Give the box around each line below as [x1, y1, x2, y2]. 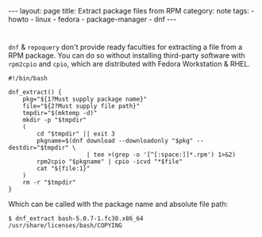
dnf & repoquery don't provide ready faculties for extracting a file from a [8, 42, 243, 52]
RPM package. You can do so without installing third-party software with [8, 51, 246, 60]
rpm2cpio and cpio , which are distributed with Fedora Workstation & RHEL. [8, 59, 250, 69]
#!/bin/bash [8, 75, 48, 82]
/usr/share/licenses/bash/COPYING [8, 222, 123, 230]
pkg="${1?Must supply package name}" [22, 95, 148, 104]
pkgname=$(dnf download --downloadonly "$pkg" [37, 137, 194, 145]
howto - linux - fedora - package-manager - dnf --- [8, 14, 177, 24]
